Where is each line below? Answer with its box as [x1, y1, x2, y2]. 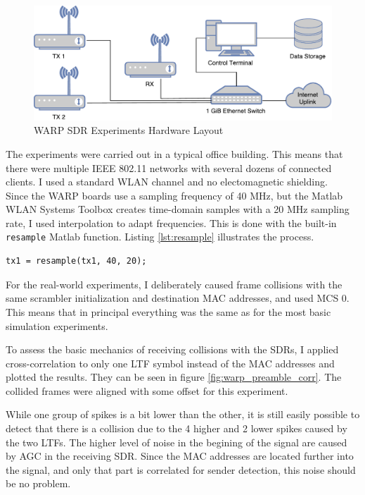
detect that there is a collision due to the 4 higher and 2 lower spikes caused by [6, 421, 347, 436]
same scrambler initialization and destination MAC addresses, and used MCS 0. [6, 291, 350, 305]
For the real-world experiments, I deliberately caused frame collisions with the [6, 276, 342, 291]
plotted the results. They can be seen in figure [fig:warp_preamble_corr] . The [6, 369, 342, 384]
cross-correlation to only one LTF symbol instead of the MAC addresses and [6, 355, 335, 370]
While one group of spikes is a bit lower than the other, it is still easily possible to [6, 407, 360, 422]
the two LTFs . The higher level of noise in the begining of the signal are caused [6, 434, 347, 449]
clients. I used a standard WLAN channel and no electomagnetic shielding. [6, 174, 328, 189]
